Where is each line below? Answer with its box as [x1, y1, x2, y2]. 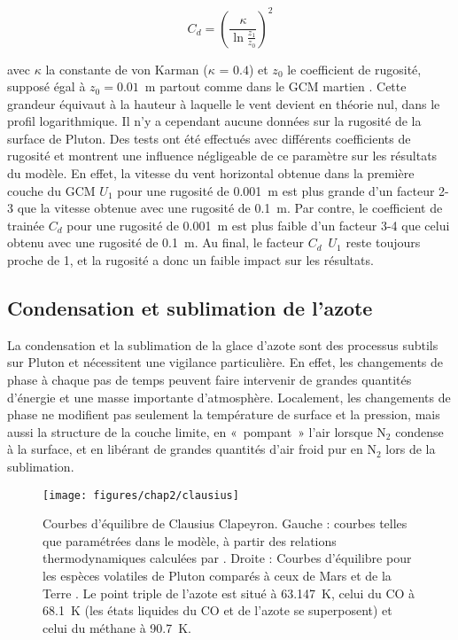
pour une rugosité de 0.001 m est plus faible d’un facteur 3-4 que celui [66, 215, 450, 234]
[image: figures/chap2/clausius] [43, 488, 239, 502]
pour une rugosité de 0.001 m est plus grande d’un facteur [117, 181, 435, 199]
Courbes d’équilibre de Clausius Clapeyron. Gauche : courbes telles [43, 514, 408, 533]
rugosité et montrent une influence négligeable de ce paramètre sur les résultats [7, 146, 438, 165]
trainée [7, 215, 45, 234]
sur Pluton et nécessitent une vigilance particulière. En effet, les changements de [7, 353, 444, 371]
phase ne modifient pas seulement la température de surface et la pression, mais [7, 405, 440, 424]
